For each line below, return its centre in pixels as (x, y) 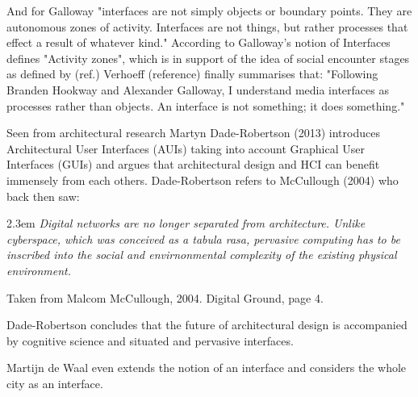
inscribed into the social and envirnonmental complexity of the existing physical (202, 255)
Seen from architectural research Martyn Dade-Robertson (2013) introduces (193, 133)
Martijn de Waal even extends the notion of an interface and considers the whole (207, 368)
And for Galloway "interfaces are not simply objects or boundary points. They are (209, 10)
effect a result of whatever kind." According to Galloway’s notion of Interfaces (199, 42)
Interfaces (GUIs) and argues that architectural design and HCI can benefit (193, 164)
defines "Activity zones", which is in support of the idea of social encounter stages (208, 58)
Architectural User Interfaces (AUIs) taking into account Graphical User (186, 148)
